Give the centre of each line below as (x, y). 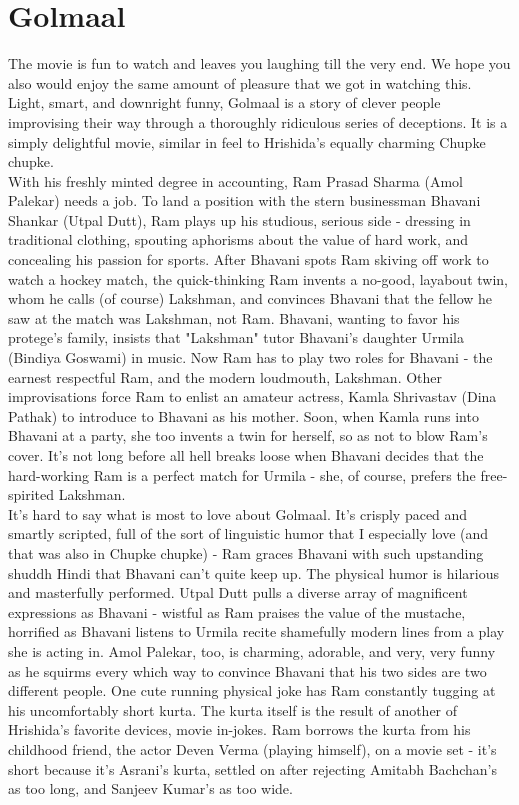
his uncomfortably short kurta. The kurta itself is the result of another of (233, 709)
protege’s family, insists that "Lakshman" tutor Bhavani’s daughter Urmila (236, 337)
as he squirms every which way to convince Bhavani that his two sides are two (247, 670)
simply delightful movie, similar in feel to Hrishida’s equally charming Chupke (247, 141)
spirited (31, 494)
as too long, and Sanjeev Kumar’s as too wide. (150, 788)
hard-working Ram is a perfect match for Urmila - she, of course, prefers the (242, 474)
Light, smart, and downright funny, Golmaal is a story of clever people (224, 102)
